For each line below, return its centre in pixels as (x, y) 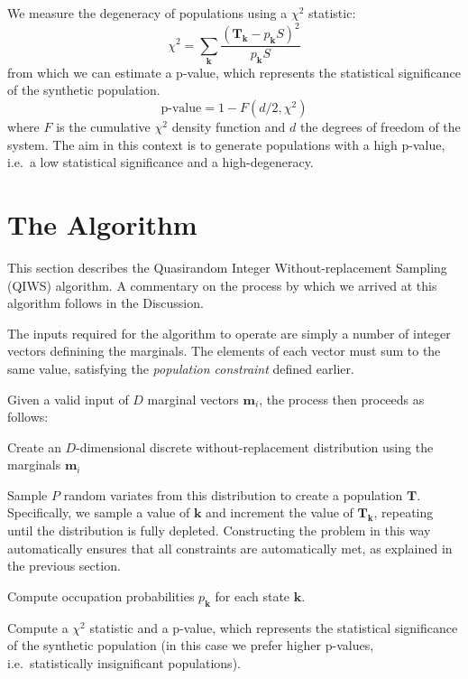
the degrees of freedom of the (380, 127)
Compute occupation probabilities (101, 595)
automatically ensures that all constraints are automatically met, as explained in (230, 548)
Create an (34, 446)
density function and (229, 127)
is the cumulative (103, 127)
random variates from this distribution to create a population (233, 494)
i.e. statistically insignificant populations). (124, 662)
